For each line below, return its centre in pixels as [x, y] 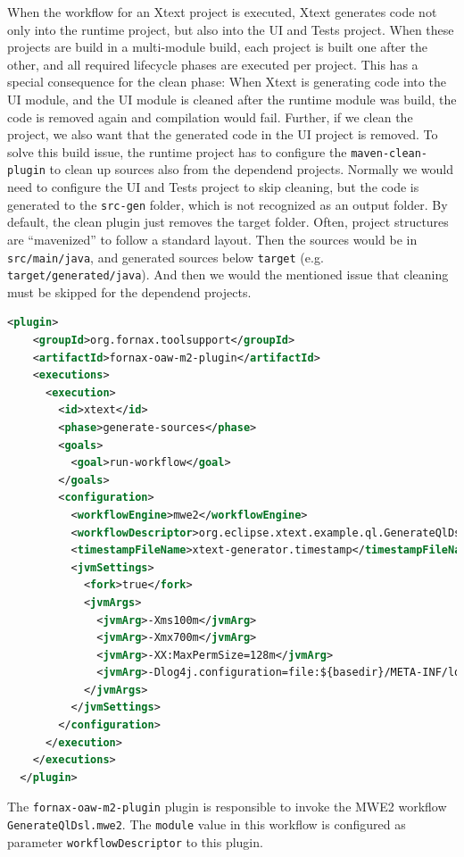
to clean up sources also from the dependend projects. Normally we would [251, 169]
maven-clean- [389, 153]
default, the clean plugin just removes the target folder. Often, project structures [228, 222]
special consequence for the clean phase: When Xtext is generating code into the [227, 82]
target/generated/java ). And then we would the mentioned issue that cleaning [228, 275]
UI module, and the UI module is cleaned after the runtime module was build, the [232, 99]
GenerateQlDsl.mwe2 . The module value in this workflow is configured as [207, 824]
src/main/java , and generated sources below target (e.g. [166, 257]
